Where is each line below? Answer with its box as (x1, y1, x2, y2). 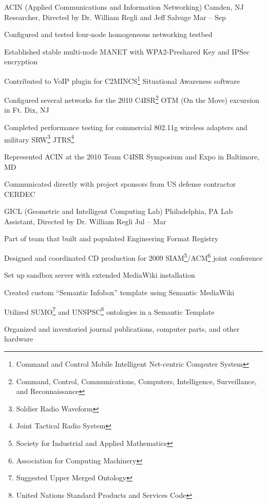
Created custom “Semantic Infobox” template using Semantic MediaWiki (4, 286, 235, 297)
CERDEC (4, 188, 35, 199)
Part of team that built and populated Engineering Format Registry (4, 233, 219, 244)
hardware (4, 333, 33, 344)
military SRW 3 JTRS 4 (4, 132, 74, 145)
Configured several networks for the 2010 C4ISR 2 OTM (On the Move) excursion (4, 93, 259, 105)
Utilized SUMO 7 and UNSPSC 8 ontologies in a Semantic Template (4, 304, 215, 317)
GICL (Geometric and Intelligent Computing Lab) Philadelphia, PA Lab (4, 206, 233, 217)
